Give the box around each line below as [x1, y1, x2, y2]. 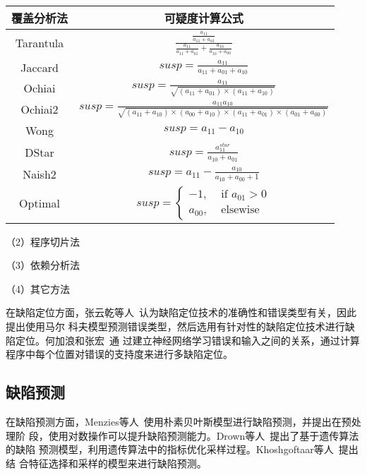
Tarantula [15, 35, 64, 52]
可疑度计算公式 [164, 10, 243, 26]
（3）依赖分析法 [6, 258, 80, 272]
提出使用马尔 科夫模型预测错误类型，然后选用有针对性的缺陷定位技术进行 [6, 319, 345, 334]
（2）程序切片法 [6, 234, 80, 248]
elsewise [221, 204, 260, 216]
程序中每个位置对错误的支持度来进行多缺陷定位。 [6, 347, 233, 361]
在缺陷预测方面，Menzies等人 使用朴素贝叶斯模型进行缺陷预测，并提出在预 [6, 414, 351, 429]
